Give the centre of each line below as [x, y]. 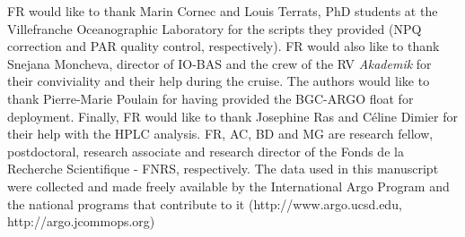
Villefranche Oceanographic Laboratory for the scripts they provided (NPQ [215, 28]
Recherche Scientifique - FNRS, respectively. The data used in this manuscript [223, 169]
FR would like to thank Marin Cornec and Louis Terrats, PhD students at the [223, 11]
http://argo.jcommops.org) [81, 221]
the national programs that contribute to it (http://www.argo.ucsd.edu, [205, 203]
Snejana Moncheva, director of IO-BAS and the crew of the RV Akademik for [219, 63]
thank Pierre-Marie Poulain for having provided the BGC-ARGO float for [211, 98]
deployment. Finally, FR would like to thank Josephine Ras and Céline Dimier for [232, 116]
